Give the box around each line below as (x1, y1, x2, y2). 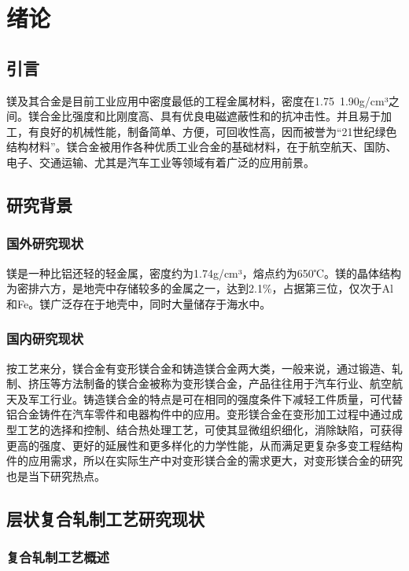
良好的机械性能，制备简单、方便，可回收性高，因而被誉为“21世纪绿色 (39, 123, 397, 139)
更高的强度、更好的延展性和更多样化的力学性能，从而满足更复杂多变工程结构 (6, 437, 403, 453)
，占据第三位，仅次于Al (271, 280, 393, 297)
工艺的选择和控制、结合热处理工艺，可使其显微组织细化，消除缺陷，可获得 (17, 421, 403, 437)
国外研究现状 (6, 234, 84, 253)
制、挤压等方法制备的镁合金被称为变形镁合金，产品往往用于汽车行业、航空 (6, 375, 392, 392)
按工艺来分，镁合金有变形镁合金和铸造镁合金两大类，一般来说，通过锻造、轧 (6, 359, 403, 376)
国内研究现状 (6, 329, 84, 348)
